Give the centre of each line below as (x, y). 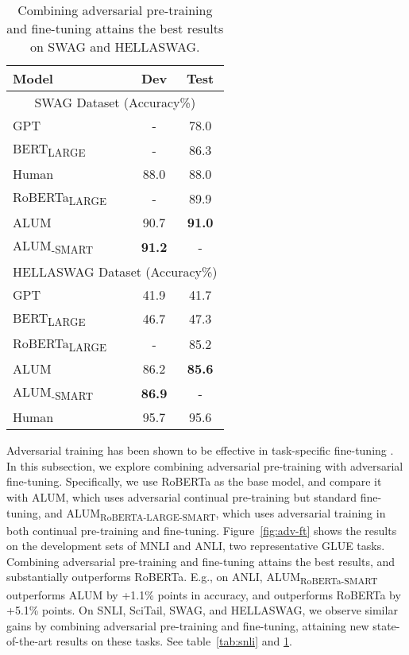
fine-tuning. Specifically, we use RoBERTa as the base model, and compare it (194, 481)
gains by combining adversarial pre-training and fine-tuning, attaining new (188, 625)
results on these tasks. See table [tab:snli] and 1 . (174, 641)
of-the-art (29, 641)
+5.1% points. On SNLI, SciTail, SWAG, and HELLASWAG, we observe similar (202, 610)
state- (386, 625)
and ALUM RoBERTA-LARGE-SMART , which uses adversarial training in (215, 514)
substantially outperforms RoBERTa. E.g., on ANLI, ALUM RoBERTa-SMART (192, 578)
